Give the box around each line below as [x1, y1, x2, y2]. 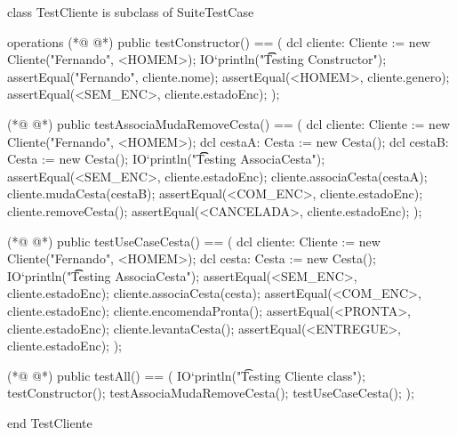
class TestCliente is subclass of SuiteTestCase [7, 3, 254, 20]
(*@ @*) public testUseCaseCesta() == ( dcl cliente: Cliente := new [7, 231, 381, 250]
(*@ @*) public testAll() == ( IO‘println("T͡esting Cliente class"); [7, 366, 365, 384]
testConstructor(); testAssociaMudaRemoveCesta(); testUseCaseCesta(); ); [7, 383, 414, 402]
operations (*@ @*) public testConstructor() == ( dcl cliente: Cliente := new [7, 32, 430, 51]
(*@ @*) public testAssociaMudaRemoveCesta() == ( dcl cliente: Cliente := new [7, 114, 451, 133]
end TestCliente [7, 413, 92, 431]
